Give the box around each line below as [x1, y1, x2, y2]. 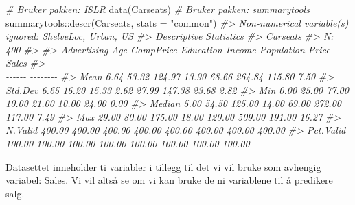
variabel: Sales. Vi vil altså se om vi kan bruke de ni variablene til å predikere [5, 173, 333, 187]
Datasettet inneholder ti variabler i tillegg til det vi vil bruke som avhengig [5, 159, 321, 173]
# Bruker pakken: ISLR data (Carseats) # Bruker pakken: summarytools [5, 2, 310, 16]
